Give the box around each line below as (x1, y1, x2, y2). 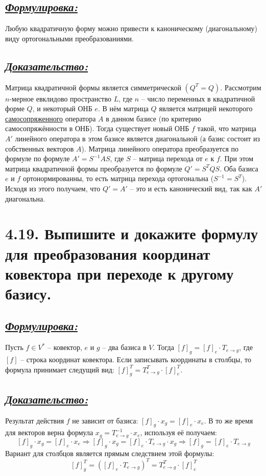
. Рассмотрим (220, 82, 261, 92)
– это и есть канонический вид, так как (130, 183, 252, 193)
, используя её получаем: (140, 427, 217, 438)
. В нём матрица (98, 103, 149, 114)
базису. (5, 283, 52, 304)
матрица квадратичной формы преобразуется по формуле (5, 163, 182, 173)
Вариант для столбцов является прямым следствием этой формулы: (5, 447, 214, 458)
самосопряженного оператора (5, 113, 96, 123)
